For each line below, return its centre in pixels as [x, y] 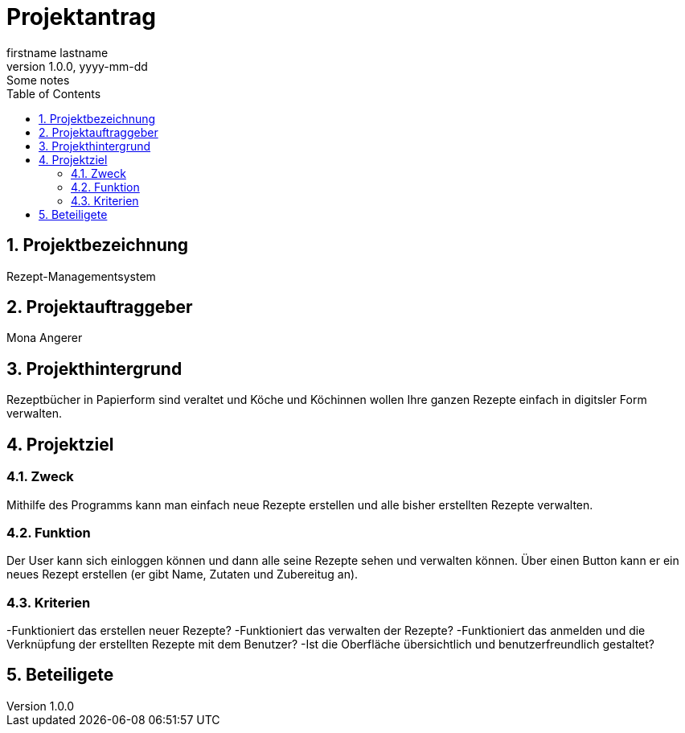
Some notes [38, 80]
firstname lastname [57, 52]
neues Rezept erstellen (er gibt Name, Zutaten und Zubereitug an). [183, 574]
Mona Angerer [45, 338]
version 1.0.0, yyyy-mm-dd [77, 66]
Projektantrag [81, 17]
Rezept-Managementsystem [81, 276]
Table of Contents [54, 93]
